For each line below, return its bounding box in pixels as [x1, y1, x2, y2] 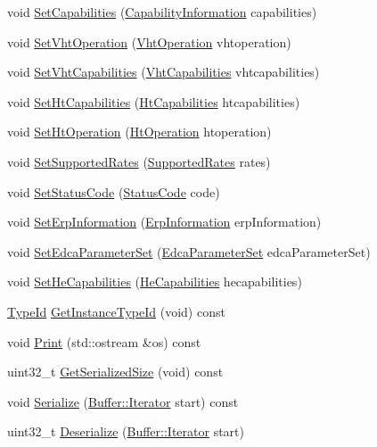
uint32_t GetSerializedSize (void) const [7, 362, 224, 381]
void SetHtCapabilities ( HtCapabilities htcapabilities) [7, 92, 300, 111]
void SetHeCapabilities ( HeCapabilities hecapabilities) [7, 272, 302, 291]
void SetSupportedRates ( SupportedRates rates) [7, 152, 271, 170]
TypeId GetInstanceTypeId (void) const [7, 302, 225, 320]
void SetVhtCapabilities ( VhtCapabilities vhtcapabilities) [7, 62, 320, 81]
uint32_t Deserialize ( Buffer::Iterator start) [7, 422, 244, 441]
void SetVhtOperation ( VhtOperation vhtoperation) [7, 32, 291, 51]
